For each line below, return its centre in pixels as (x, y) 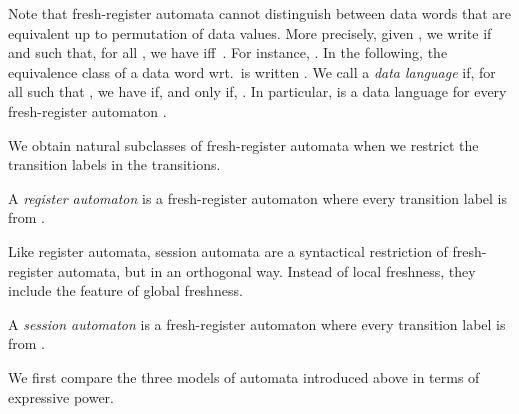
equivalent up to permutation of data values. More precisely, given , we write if (250, 32)
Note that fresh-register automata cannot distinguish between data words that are (260, 13)
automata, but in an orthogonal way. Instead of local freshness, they (266, 270)
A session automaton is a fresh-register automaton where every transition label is (257, 323)
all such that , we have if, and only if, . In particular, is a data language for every (257, 91)
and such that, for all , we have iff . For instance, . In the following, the (228, 52)
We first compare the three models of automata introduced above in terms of (244, 376)
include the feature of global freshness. (125, 290)
